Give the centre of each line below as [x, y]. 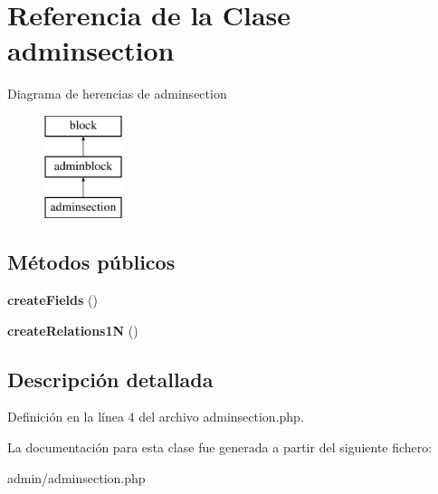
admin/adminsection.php [76, 477]
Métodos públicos [91, 262]
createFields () [52, 300]
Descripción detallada [110, 379]
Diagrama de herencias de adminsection [117, 94]
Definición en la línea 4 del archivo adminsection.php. [156, 417]
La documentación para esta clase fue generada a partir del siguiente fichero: [220, 447]
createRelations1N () [73, 330]
